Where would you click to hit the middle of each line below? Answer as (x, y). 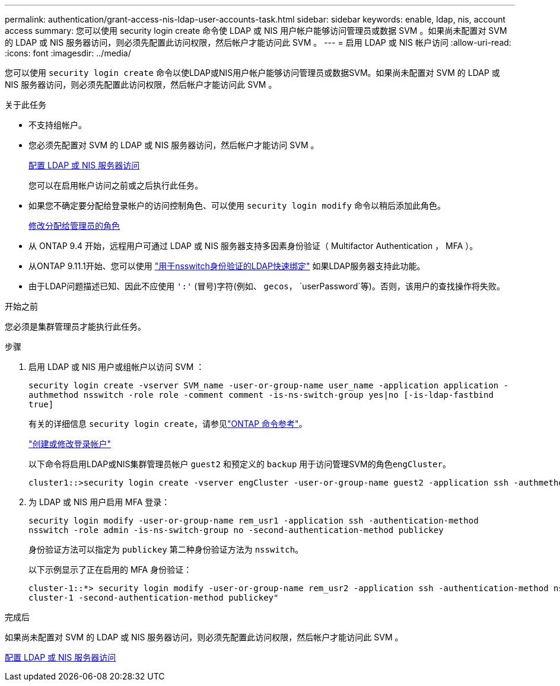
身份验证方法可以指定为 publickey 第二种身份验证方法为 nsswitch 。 (166, 549)
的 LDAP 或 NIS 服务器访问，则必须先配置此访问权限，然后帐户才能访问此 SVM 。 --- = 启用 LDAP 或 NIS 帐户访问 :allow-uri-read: (258, 42)
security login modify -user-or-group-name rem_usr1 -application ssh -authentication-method (254, 521)
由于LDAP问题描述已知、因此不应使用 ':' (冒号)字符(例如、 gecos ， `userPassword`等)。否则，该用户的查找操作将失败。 (267, 286)
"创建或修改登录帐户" (70, 444)
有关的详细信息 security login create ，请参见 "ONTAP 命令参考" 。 (168, 424)
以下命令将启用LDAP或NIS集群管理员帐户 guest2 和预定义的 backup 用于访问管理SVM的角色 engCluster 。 (240, 464)
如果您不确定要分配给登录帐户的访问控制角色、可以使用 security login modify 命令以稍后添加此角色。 (237, 205)
